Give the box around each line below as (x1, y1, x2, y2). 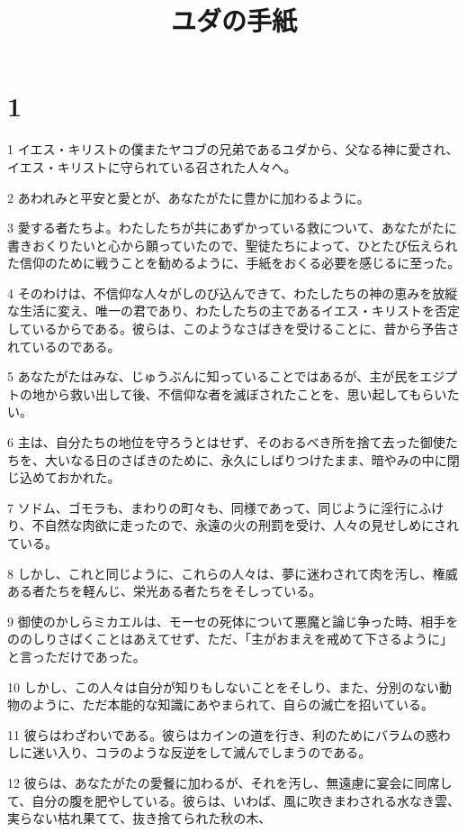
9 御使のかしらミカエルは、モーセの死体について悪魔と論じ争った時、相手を (7, 611, 459, 630)
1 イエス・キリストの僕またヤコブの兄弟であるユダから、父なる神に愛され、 (7, 140, 459, 159)
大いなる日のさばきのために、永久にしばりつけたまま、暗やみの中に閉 (44, 450, 460, 469)
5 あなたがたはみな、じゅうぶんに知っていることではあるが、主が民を (7, 367, 420, 386)
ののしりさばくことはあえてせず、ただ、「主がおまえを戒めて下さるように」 (7, 629, 453, 648)
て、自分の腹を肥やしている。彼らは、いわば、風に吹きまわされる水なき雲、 (7, 791, 460, 809)
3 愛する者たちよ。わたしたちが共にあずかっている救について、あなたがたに (7, 218, 457, 237)
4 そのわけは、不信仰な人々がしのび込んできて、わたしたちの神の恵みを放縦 (7, 283, 458, 302)
